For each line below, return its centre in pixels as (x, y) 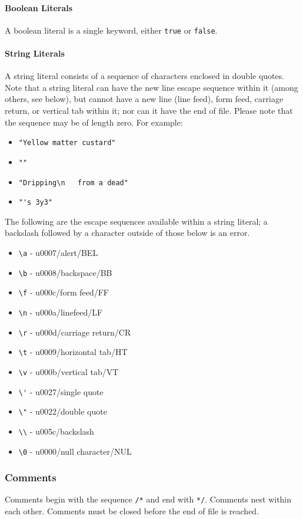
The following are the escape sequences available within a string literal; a (136, 221)
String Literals (35, 53)
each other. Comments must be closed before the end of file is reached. (132, 511)
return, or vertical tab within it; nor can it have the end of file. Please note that (149, 111)
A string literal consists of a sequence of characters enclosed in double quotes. (145, 76)
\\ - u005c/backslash (56, 431)
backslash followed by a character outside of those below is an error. (127, 233)
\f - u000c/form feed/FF (64, 292)
